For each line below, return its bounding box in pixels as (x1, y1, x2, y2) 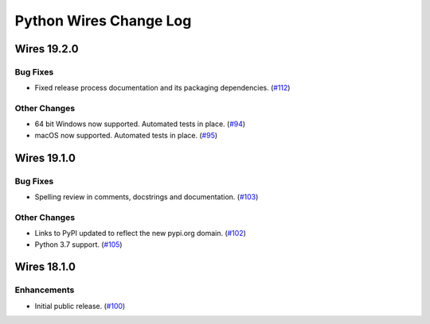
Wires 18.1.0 (14, 260, 76, 274)
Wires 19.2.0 (14, 42, 79, 56)
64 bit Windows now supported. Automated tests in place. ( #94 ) (34, 119, 246, 129)
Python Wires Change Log (14, 12, 192, 29)
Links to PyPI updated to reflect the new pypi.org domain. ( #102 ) (34, 229, 247, 238)
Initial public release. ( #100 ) (34, 301, 126, 310)
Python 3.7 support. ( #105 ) (34, 239, 123, 249)
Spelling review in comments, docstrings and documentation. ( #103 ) (34, 192, 259, 202)
